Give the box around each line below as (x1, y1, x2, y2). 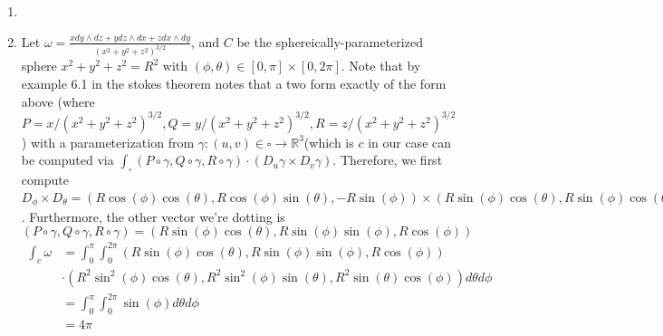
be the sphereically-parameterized (236, 32, 423, 51)
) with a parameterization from (21, 132, 195, 151)
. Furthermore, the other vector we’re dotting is (21, 206, 285, 226)
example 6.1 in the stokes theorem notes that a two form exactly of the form (21, 74, 447, 93)
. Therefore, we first (332, 150, 443, 169)
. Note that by (341, 56, 421, 75)
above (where (21, 91, 95, 110)
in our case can (368, 132, 452, 151)
